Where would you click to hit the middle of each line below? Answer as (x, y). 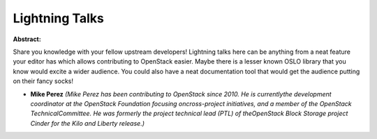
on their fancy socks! (43, 81)
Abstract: (27, 39)
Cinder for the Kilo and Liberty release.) (88, 123)
